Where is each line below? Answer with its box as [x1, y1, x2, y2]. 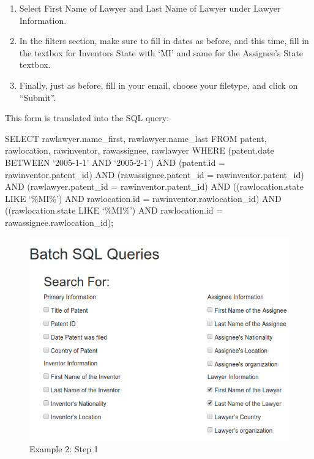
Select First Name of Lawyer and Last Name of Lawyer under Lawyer [19, 2, 281, 14]
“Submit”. [19, 91, 56, 103]
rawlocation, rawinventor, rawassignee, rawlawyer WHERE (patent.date [5, 144, 274, 157]
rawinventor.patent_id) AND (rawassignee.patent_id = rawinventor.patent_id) [5, 168, 304, 181]
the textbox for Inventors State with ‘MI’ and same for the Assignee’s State [19, 46, 304, 59]
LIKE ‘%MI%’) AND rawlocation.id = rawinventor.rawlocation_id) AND [5, 192, 282, 204]
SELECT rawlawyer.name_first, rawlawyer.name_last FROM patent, [5, 132, 267, 144]
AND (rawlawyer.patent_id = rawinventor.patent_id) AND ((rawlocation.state [5, 180, 304, 193]
